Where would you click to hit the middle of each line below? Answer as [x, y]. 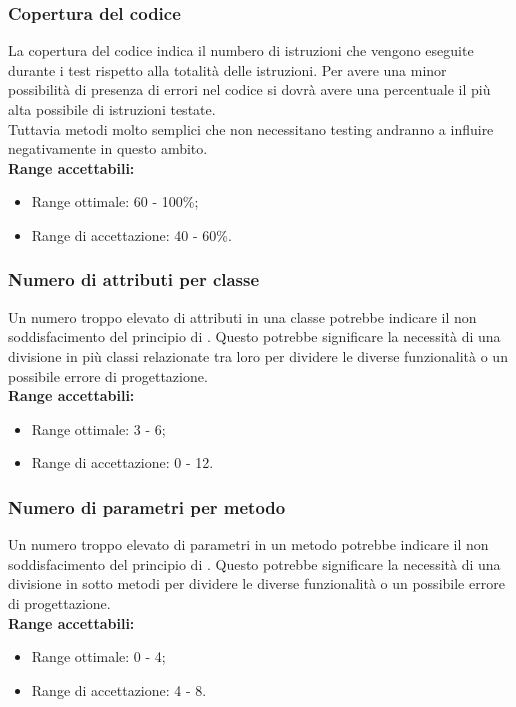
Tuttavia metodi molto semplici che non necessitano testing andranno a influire [251, 128]
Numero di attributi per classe [134, 279]
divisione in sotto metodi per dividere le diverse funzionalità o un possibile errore [256, 583]
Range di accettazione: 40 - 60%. [131, 234]
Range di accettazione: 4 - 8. [119, 689]
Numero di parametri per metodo [147, 506]
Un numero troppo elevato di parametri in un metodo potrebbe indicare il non [248, 544]
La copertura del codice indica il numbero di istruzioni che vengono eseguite [241, 50]
